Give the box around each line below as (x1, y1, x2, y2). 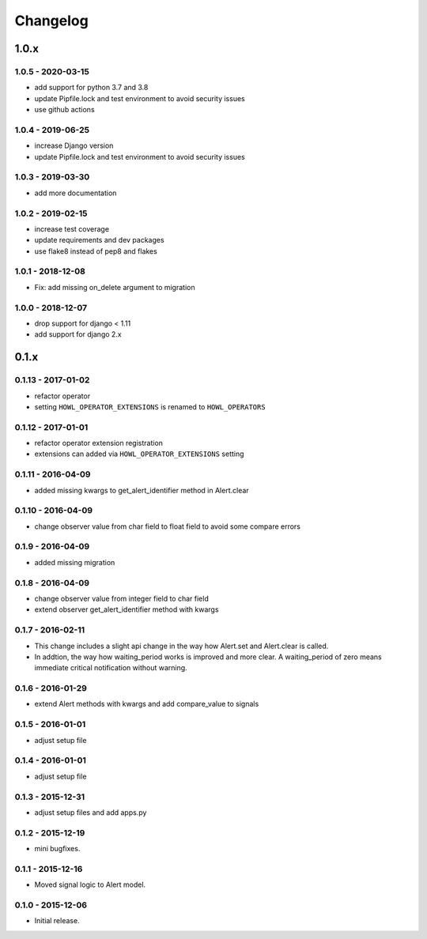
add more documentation (34, 188, 117, 198)
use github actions (34, 105, 95, 115)
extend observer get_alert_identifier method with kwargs (34, 605, 219, 614)
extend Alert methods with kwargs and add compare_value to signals (34, 700, 259, 709)
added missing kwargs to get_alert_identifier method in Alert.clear (34, 485, 249, 495)
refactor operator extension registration (34, 439, 164, 448)
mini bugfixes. (34, 844, 81, 854)
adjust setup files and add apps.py (34, 807, 147, 817)
